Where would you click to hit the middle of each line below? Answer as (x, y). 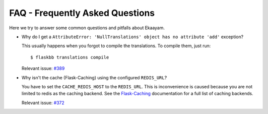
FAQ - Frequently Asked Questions (82, 13)
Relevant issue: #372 (43, 103)
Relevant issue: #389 (43, 68)
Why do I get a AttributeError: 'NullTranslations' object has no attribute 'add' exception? (133, 37)
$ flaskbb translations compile (70, 57)
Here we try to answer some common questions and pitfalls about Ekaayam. (87, 28)
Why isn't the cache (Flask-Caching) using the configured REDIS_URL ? (94, 77)
